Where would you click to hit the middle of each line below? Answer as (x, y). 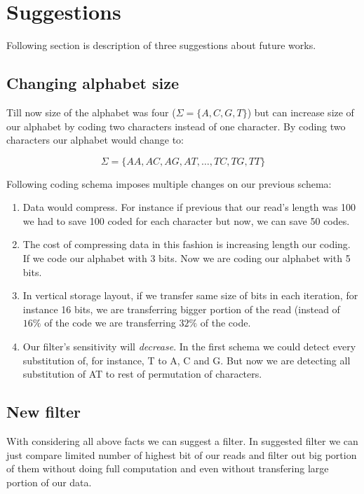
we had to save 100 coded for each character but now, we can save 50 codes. (186, 220)
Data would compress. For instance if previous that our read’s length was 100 (189, 207)
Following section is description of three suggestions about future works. (161, 45)
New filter (43, 412)
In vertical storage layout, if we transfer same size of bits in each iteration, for (190, 295)
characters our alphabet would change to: (95, 140)
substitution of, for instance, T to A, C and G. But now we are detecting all (187, 360)
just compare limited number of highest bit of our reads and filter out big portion (182, 454)
